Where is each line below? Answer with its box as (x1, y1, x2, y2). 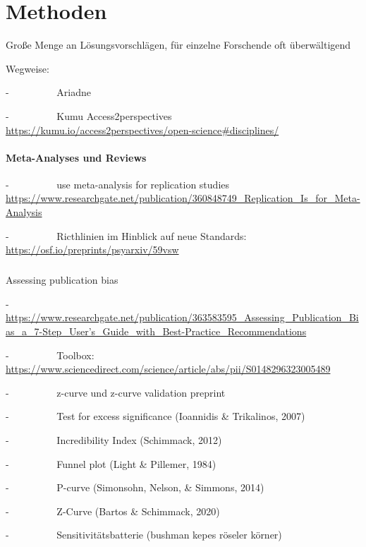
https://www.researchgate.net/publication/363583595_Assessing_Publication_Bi (6, 310, 359, 325)
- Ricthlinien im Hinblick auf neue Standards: (6, 228, 247, 243)
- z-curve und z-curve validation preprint (6, 385, 226, 399)
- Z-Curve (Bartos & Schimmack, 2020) (6, 503, 220, 518)
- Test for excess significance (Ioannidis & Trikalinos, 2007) (6, 409, 305, 423)
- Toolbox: (6, 347, 94, 362)
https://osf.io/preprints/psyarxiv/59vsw (6, 242, 179, 257)
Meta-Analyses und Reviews (6, 150, 147, 164)
